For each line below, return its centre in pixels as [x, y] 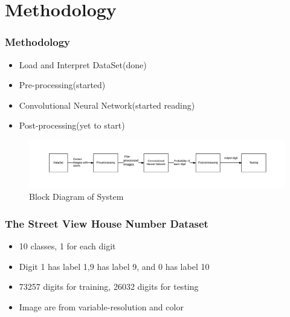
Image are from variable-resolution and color [101, 307]
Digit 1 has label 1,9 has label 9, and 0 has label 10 [114, 266]
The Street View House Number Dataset [107, 223]
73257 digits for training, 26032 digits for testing [109, 287]
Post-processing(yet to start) [72, 125]
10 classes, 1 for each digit [67, 246]
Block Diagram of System [76, 197]
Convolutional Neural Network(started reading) [107, 105]
